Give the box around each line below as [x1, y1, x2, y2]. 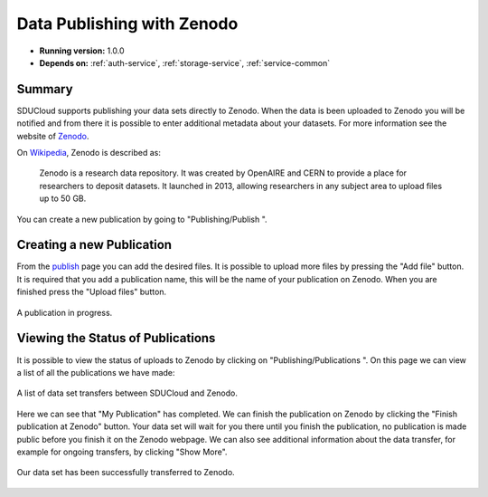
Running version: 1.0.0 [39, 45, 126, 56]
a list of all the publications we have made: [16, 367, 175, 378]
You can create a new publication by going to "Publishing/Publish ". [16, 214, 267, 225]
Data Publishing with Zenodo [16, 14, 239, 33]
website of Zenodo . [16, 130, 89, 141]
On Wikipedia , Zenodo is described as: [16, 148, 162, 158]
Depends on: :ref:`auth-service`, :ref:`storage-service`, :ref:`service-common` [39, 57, 331, 68]
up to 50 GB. [39, 193, 87, 204]
